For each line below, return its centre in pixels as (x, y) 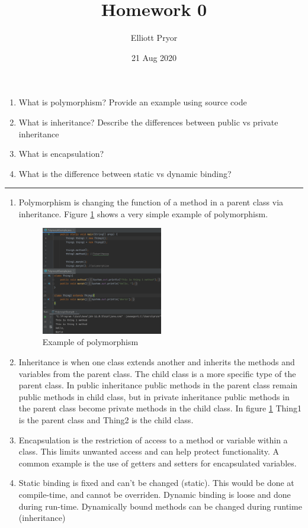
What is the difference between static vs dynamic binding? (125, 173)
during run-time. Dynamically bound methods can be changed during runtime (160, 506)
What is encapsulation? (61, 154)
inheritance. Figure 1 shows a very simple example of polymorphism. (143, 213)
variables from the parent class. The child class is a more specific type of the (157, 373)
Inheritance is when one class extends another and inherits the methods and (157, 362)
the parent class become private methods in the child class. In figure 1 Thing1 (160, 408)
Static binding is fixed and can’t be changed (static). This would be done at (156, 483)
